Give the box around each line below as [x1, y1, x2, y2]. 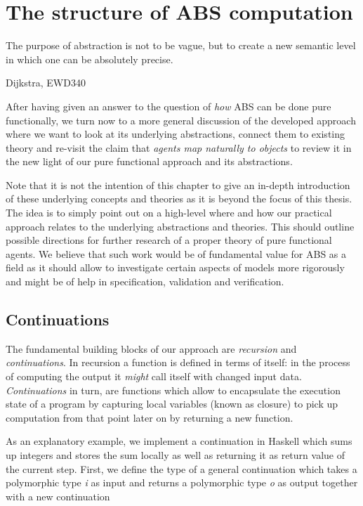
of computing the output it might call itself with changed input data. [6, 369, 302, 384]
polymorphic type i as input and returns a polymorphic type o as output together [6, 475, 358, 490]
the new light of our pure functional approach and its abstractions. [6, 154, 293, 169]
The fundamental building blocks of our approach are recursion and [6, 341, 297, 356]
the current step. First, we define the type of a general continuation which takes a [6, 461, 357, 476]
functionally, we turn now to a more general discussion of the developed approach [6, 112, 356, 127]
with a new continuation [6, 488, 110, 503]
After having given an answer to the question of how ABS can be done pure [6, 98, 331, 113]
